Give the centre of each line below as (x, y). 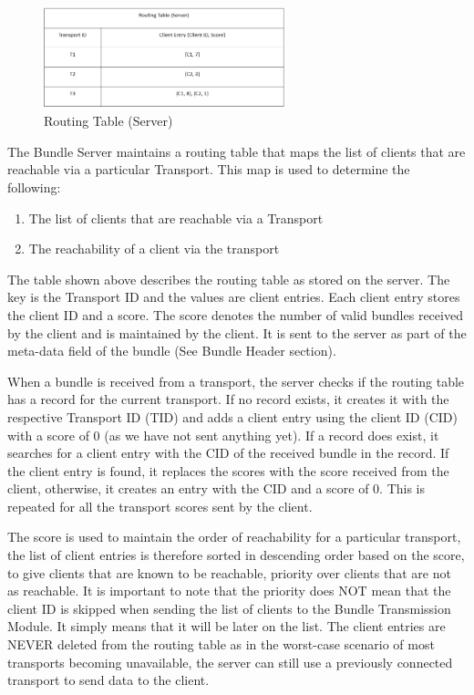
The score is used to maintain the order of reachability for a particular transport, (234, 537)
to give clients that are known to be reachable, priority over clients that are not (229, 572)
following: (34, 187)
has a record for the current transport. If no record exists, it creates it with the (228, 399)
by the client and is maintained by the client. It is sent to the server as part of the (237, 332)
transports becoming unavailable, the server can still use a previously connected (230, 662)
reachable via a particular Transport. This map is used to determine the (209, 169)
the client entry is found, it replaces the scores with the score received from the (228, 470)
